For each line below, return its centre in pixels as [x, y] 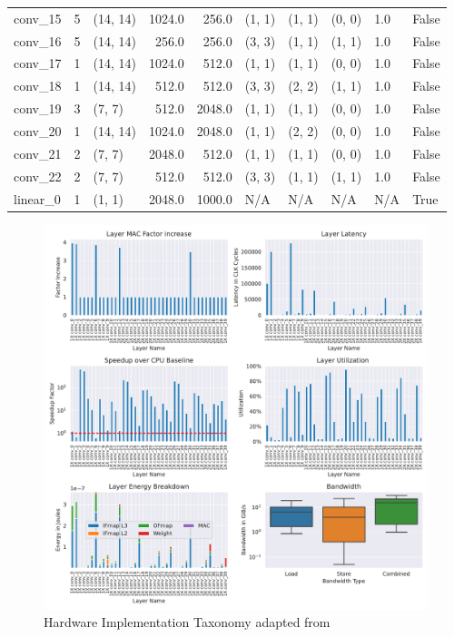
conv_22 [38, 176]
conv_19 [38, 108]
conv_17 [38, 63]
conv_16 [38, 40]
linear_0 [37, 198]
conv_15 [38, 18]
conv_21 [38, 153]
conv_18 [38, 86]
